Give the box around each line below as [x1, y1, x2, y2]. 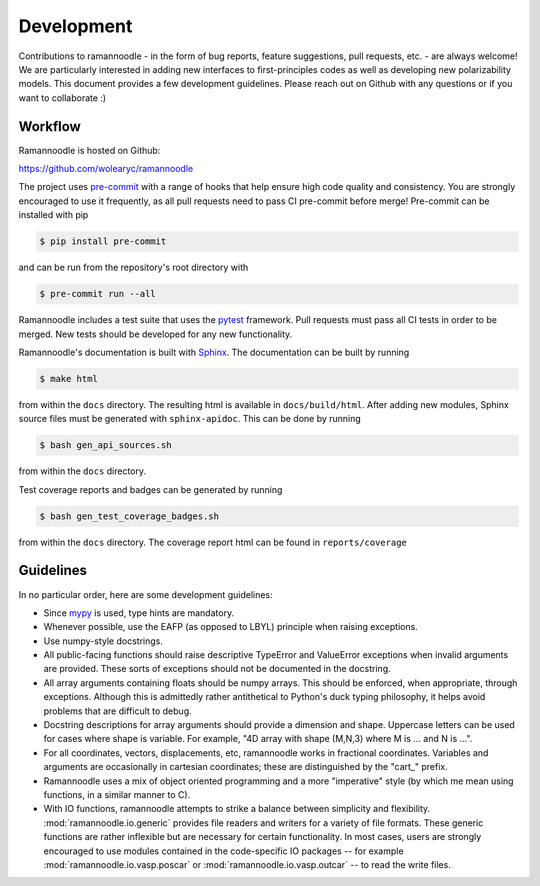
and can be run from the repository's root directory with [18, 261, 249, 274]
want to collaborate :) [18, 91, 107, 104]
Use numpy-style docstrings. [43, 635, 164, 647]
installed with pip [18, 209, 89, 221]
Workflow [18, 118, 82, 135]
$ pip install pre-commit [39, 236, 167, 247]
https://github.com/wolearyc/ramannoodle [18, 163, 194, 175]
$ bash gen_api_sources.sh [39, 440, 172, 451]
